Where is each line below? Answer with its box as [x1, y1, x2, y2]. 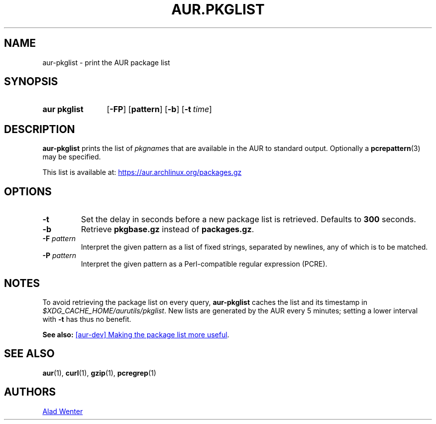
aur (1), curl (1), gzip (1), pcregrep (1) [42, 368, 156, 377]
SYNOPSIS [4, 75, 58, 88]
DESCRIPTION [4, 123, 75, 136]
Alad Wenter [42, 407, 83, 416]
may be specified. [42, 152, 101, 161]
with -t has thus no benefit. [42, 314, 131, 323]
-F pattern [42, 234, 76, 243]
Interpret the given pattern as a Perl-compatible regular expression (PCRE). [81, 260, 327, 269]
